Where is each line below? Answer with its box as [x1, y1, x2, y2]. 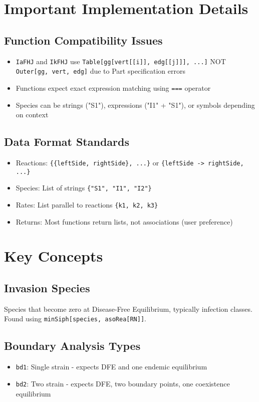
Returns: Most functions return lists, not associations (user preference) [16, 216, 233, 227]
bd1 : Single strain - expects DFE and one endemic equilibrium [16, 361, 207, 372]
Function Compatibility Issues [4, 32, 163, 48]
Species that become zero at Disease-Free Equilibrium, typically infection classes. [4, 303, 252, 314]
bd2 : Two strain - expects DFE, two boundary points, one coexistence [16, 378, 230, 388]
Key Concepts [4, 246, 103, 266]
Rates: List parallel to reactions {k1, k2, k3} [16, 199, 158, 210]
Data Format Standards [4, 134, 129, 149]
